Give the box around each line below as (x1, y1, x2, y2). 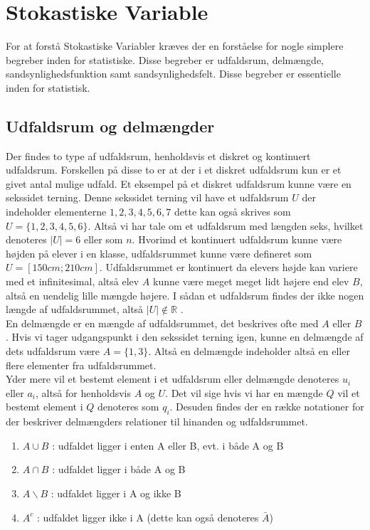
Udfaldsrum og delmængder (6, 115, 215, 137)
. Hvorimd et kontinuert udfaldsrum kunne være (132, 232, 342, 247)
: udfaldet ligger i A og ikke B (51, 485, 181, 500)
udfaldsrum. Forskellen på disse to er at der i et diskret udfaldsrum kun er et (6, 162, 342, 177)
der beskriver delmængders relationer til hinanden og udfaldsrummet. (6, 414, 308, 429)
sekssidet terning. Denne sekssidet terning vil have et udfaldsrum (6, 190, 289, 205)
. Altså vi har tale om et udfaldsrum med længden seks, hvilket (88, 218, 364, 233)
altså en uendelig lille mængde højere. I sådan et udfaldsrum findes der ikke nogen (6, 287, 364, 302)
